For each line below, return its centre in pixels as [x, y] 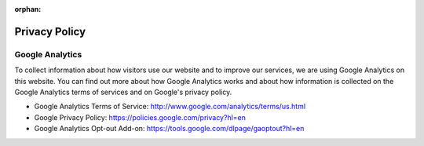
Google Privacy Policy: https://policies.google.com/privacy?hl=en [140, 117]
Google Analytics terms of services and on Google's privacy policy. [123, 92]
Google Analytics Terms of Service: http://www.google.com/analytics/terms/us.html [170, 107]
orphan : [28, 9]
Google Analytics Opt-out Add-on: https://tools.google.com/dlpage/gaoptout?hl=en [169, 129]
